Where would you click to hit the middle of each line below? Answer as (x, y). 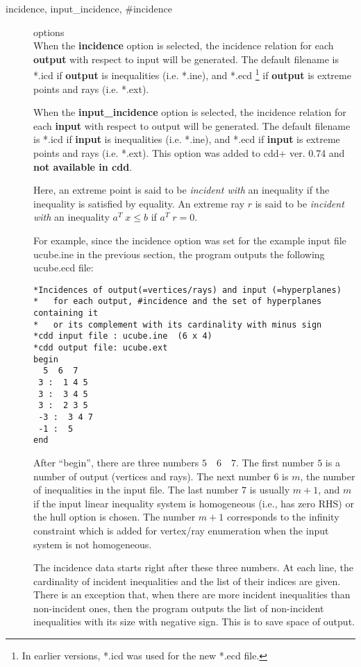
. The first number (275, 462)
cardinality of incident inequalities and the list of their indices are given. (187, 581)
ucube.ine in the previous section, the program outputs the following (179, 254)
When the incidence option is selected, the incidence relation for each (184, 45)
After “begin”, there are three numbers (116, 462)
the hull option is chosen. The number (115, 517)
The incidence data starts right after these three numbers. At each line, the (193, 567)
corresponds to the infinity (283, 517)
